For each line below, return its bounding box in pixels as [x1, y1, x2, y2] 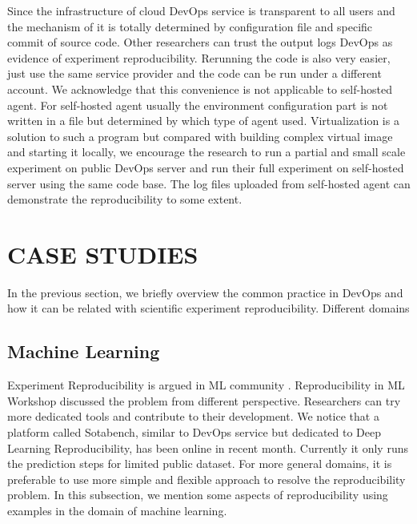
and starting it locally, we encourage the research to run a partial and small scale [7, 143, 406, 160]
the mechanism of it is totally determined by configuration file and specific [7, 18, 373, 34]
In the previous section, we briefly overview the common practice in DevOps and [7, 284, 403, 300]
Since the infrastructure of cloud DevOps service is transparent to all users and [7, 2, 395, 18]
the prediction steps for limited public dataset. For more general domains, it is [7, 455, 392, 472]
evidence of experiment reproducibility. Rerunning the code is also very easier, [7, 49, 391, 66]
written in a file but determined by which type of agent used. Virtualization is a [7, 112, 399, 129]
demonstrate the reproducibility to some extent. [7, 191, 243, 208]
